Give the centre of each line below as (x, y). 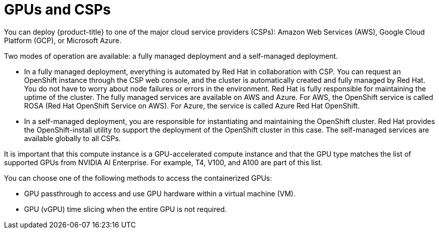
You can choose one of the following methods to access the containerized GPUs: (138, 178)
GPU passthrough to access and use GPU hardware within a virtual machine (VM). (160, 193)
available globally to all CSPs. (72, 138)
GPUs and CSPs (57, 10)
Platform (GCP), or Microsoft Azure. (63, 40)
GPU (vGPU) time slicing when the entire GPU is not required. (125, 209)
